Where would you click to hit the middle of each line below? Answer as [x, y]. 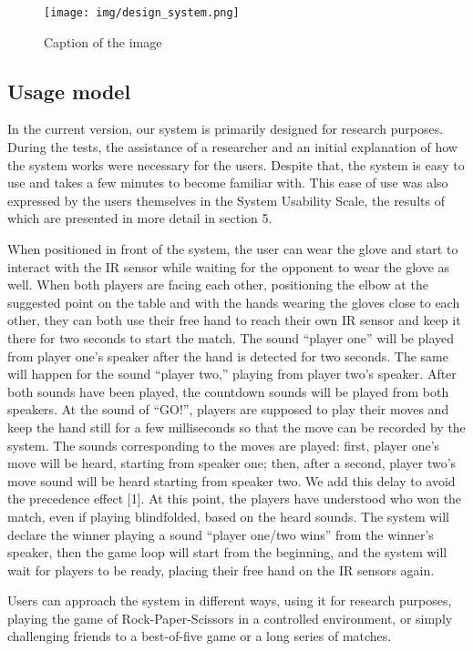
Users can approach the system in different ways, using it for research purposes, [230, 600]
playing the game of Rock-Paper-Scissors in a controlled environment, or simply [230, 618]
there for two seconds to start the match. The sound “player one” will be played [231, 337]
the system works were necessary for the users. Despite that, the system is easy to [236, 164]
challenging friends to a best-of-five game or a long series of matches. [200, 636]
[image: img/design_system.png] [142, 13]
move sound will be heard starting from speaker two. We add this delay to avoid [231, 480]
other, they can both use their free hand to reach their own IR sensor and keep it [234, 320]
